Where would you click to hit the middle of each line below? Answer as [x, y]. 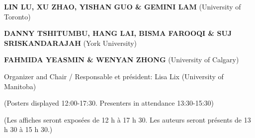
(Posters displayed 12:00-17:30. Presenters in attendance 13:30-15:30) [109, 103]
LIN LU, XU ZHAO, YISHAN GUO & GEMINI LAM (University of [123, 6]
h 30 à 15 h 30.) [28, 129]
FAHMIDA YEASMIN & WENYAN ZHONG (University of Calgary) [122, 60]
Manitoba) [20, 86]
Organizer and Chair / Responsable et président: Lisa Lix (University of [114, 76]
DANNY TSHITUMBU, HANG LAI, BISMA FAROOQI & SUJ [118, 33]
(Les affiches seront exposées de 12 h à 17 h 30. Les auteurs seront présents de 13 [127, 119]
